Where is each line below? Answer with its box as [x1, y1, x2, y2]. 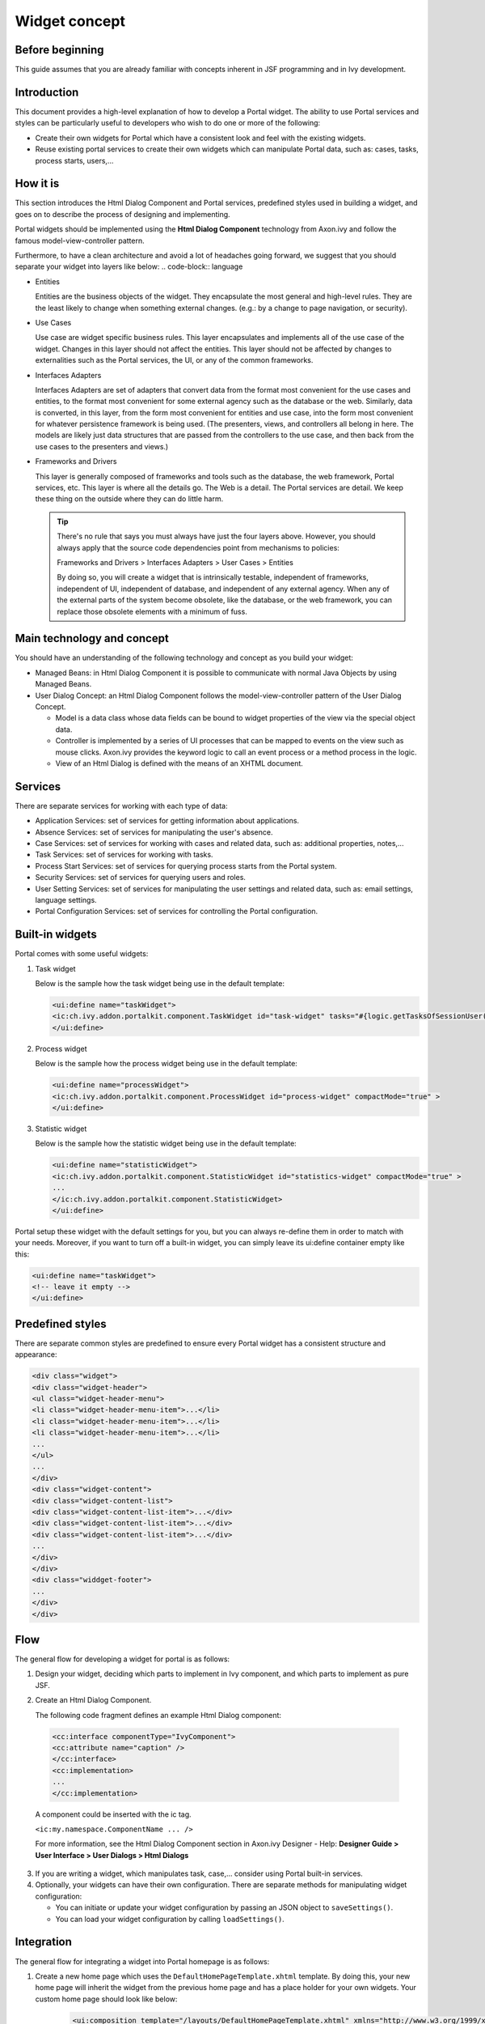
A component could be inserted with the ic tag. [35, 1809, 192, 1819]
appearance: [15, 1350, 57, 1359]
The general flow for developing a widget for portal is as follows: [15, 1654, 230, 1664]
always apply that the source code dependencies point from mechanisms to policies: [57, 542, 339, 552]
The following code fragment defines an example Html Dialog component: [35, 1710, 282, 1720]
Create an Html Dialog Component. [35, 1695, 152, 1705]
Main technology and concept [15, 631, 169, 645]
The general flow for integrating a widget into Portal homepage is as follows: [15, 1956, 270, 1967]
